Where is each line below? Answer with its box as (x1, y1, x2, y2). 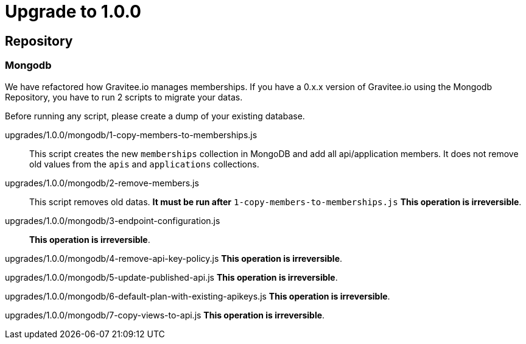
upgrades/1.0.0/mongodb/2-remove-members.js (5, 177, 199, 188)
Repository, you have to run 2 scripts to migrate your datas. (5, 91, 243, 102)
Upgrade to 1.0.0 (5, 1, 141, 22)
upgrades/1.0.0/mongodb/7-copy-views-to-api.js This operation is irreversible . (5, 309, 325, 320)
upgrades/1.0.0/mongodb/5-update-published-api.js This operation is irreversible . (5, 272, 338, 283)
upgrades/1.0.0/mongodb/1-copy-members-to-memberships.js (5, 129, 258, 140)
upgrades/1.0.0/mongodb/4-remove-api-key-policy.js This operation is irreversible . (5, 253, 343, 264)
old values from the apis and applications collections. (29, 158, 259, 169)
